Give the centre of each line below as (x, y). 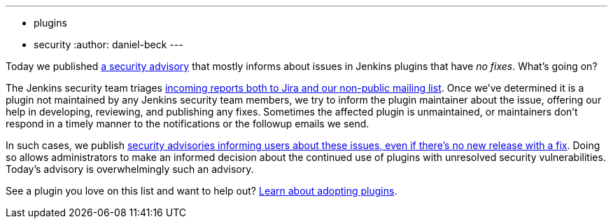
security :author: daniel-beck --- (108, 44)
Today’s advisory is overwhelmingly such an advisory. (130, 169)
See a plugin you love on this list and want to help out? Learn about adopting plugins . (202, 191)
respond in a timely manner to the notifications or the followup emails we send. (188, 124)
